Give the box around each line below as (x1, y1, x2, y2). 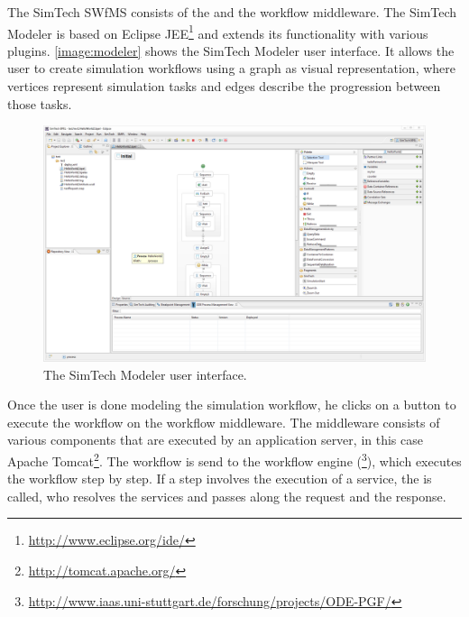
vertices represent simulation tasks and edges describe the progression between (7, 77, 441, 96)
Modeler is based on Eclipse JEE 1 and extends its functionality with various (7, 21, 428, 42)
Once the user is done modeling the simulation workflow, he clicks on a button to (7, 395, 456, 414)
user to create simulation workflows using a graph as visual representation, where (7, 59, 456, 78)
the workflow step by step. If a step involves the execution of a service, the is (7, 469, 432, 488)
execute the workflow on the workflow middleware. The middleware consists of (7, 412, 440, 431)
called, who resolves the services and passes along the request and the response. (7, 486, 446, 505)
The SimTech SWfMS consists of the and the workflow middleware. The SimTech (7, 3, 457, 21)
